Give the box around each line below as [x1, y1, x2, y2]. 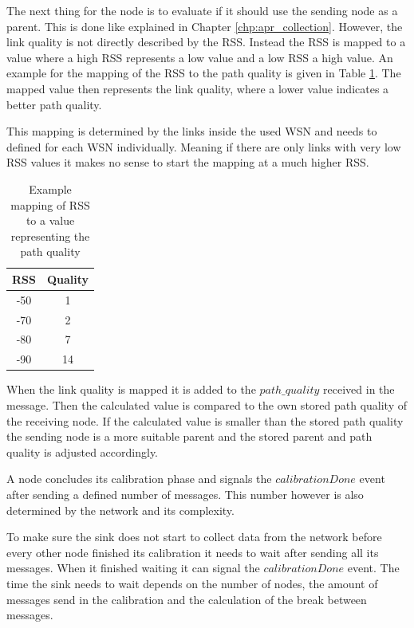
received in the [323, 381, 395, 398]
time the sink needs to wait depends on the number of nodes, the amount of [6, 575, 378, 591]
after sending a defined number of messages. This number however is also [6, 485, 364, 502]
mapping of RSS [10, 196, 90, 213]
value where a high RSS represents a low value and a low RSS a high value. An [6, 49, 393, 65]
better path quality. [6, 96, 102, 112]
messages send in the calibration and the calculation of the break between [6, 591, 367, 607]
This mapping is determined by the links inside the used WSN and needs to [6, 123, 377, 139]
